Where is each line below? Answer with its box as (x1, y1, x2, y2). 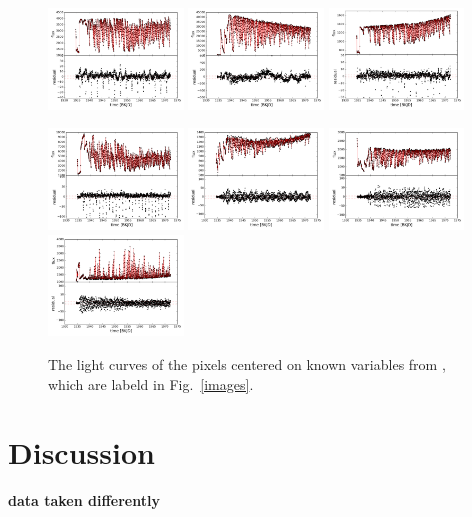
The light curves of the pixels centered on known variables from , (48, 354, 446, 375)
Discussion (8, 432, 155, 473)
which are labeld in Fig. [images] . (48, 373, 254, 394)
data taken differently (8, 490, 160, 511)
